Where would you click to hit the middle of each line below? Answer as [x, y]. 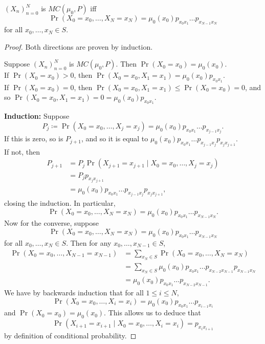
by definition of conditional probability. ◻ [70, 335]
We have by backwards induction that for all [74, 293]
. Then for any [89, 243]
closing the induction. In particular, [60, 203]
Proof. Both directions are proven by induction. [79, 46]
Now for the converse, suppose [52, 223]
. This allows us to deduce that [152, 313]
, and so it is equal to [115, 138]
